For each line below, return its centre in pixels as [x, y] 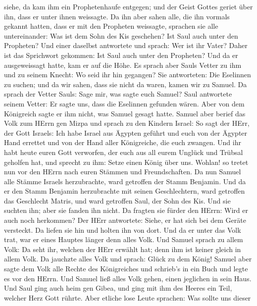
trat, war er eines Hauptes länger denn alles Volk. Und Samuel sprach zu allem [124, 239]
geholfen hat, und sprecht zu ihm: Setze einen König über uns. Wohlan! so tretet [126, 162]
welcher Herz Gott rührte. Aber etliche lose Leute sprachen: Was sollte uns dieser [128, 297]
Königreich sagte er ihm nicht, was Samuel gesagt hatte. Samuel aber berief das [125, 113]
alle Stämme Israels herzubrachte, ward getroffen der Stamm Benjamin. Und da [125, 181]
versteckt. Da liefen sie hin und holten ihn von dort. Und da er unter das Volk [123, 229]
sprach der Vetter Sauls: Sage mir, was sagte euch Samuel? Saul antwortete [118, 94]
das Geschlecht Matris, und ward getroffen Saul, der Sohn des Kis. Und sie [117, 200]
